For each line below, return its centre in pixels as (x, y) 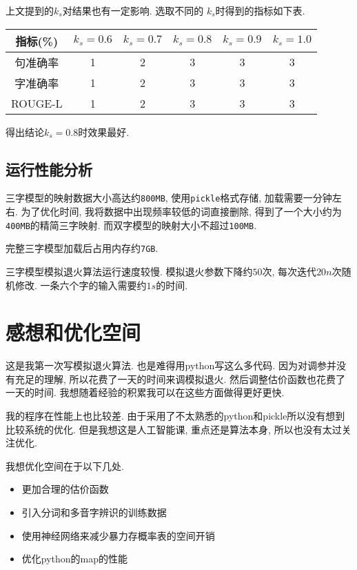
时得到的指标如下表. (260, 10)
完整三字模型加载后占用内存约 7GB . (82, 248)
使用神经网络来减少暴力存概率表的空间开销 (118, 535)
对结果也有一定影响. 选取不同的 (133, 10)
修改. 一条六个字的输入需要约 (81, 285)
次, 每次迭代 (289, 271)
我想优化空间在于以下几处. (65, 465)
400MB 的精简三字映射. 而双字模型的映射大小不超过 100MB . (131, 225)
